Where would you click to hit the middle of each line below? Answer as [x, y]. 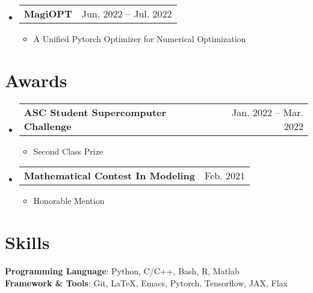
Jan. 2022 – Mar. [268, 112]
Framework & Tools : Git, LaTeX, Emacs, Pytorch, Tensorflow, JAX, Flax [146, 282]
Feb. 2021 [225, 176]
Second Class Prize [68, 151]
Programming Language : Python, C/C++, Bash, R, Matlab [122, 271]
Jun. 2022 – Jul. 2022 [127, 14]
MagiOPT [48, 14]
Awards [36, 80]
